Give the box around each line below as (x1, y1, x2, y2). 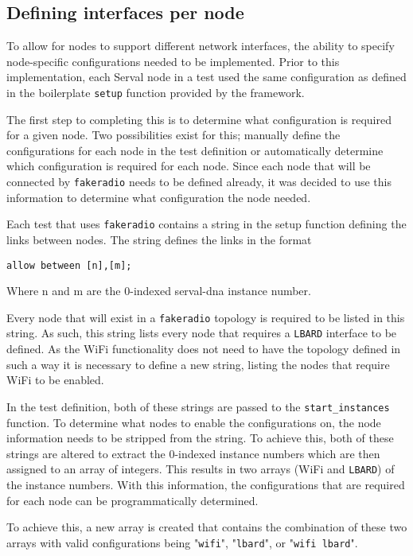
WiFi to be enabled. (6, 371, 104, 388)
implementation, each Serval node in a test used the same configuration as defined (6, 68, 407, 85)
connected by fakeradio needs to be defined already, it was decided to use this (6, 173, 392, 190)
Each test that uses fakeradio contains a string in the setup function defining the (6, 216, 407, 232)
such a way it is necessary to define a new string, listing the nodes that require (6, 356, 390, 372)
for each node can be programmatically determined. (6, 492, 259, 508)
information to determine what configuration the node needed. (6, 189, 311, 205)
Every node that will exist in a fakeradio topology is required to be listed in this (6, 309, 405, 325)
